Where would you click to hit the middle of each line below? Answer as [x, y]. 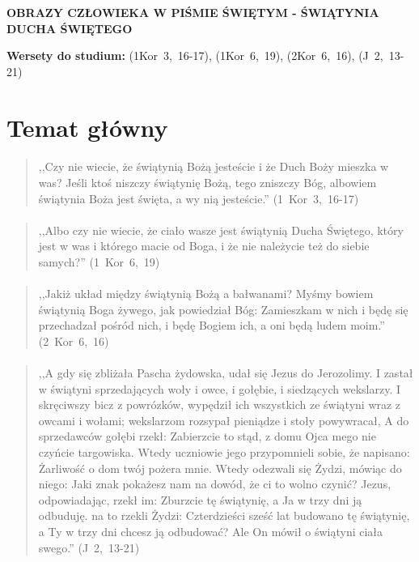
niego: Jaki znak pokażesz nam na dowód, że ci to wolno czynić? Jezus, [215, 484]
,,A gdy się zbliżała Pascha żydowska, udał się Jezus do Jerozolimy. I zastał [226, 373]
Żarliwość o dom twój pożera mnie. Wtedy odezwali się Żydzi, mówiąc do [220, 468]
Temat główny [87, 127]
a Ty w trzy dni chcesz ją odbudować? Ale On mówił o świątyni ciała [211, 531]
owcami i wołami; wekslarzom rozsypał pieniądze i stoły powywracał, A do [224, 420]
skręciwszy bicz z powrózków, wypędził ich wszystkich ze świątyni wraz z [220, 404]
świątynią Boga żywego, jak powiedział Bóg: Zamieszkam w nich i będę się [223, 309]
